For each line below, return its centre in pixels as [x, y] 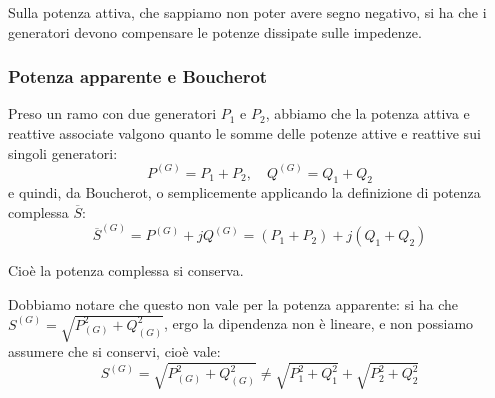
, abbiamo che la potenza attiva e [367, 113]
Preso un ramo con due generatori [112, 113]
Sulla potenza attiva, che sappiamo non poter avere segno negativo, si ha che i [247, 12]
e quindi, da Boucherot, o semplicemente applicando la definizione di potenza [244, 192]
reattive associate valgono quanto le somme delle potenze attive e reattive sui [244, 133]
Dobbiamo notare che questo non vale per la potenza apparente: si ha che [233, 303]
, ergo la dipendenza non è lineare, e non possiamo [319, 323]
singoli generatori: [63, 152]
